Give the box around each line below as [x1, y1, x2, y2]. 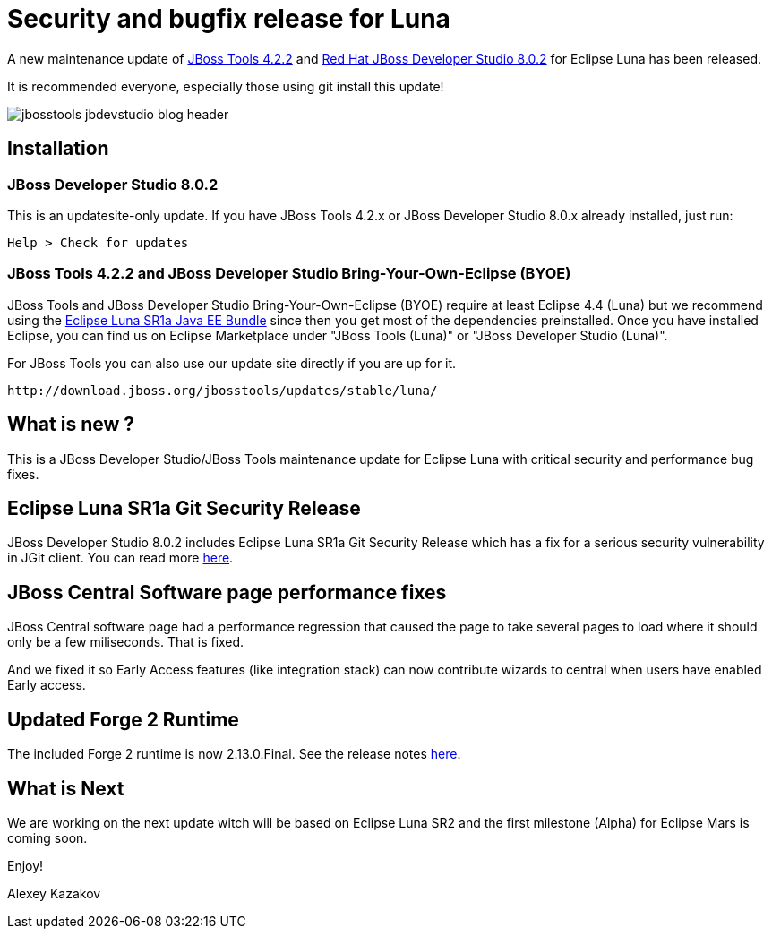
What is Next [7, 777, 124, 800]
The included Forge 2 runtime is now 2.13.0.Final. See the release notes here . [7, 746, 461, 762]
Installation [7, 137, 109, 160]
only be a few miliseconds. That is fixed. [7, 634, 244, 650]
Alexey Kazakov [7, 885, 101, 901]
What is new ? [7, 413, 135, 436]
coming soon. [7, 829, 88, 846]
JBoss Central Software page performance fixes [7, 580, 447, 604]
